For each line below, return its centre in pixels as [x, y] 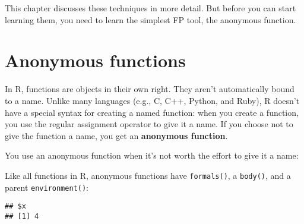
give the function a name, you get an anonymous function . [116, 135]
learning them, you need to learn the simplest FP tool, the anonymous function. [151, 19]
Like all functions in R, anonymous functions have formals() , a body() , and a [148, 175]
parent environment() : [47, 187]
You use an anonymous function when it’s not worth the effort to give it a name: [152, 155]
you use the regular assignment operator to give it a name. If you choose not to [149, 124]
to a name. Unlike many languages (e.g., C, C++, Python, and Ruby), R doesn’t [152, 100]
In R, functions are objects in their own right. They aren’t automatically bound [150, 89]
